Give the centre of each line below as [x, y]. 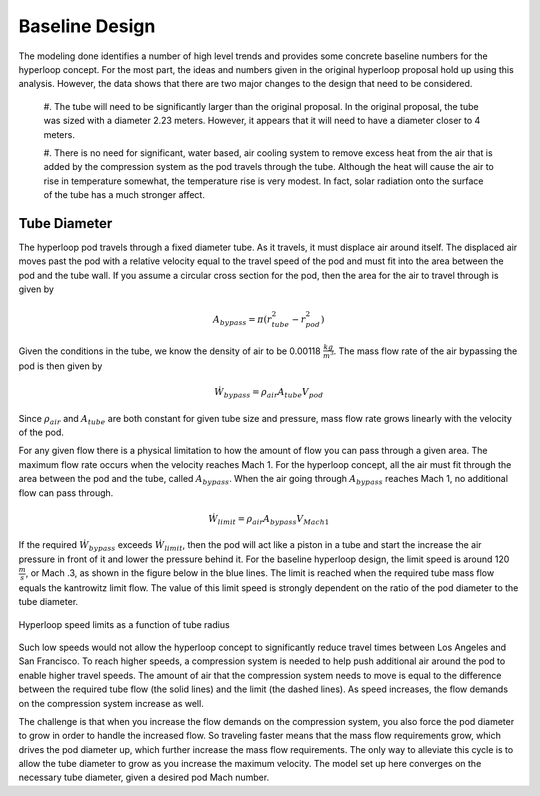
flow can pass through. [66, 492]
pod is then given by [60, 366]
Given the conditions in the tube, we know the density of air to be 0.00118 [169, 351]
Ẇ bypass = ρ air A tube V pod [269, 393]
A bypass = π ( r [242, 320]
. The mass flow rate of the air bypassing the [425, 351]
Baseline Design [87, 26]
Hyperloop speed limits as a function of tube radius [124, 624]
